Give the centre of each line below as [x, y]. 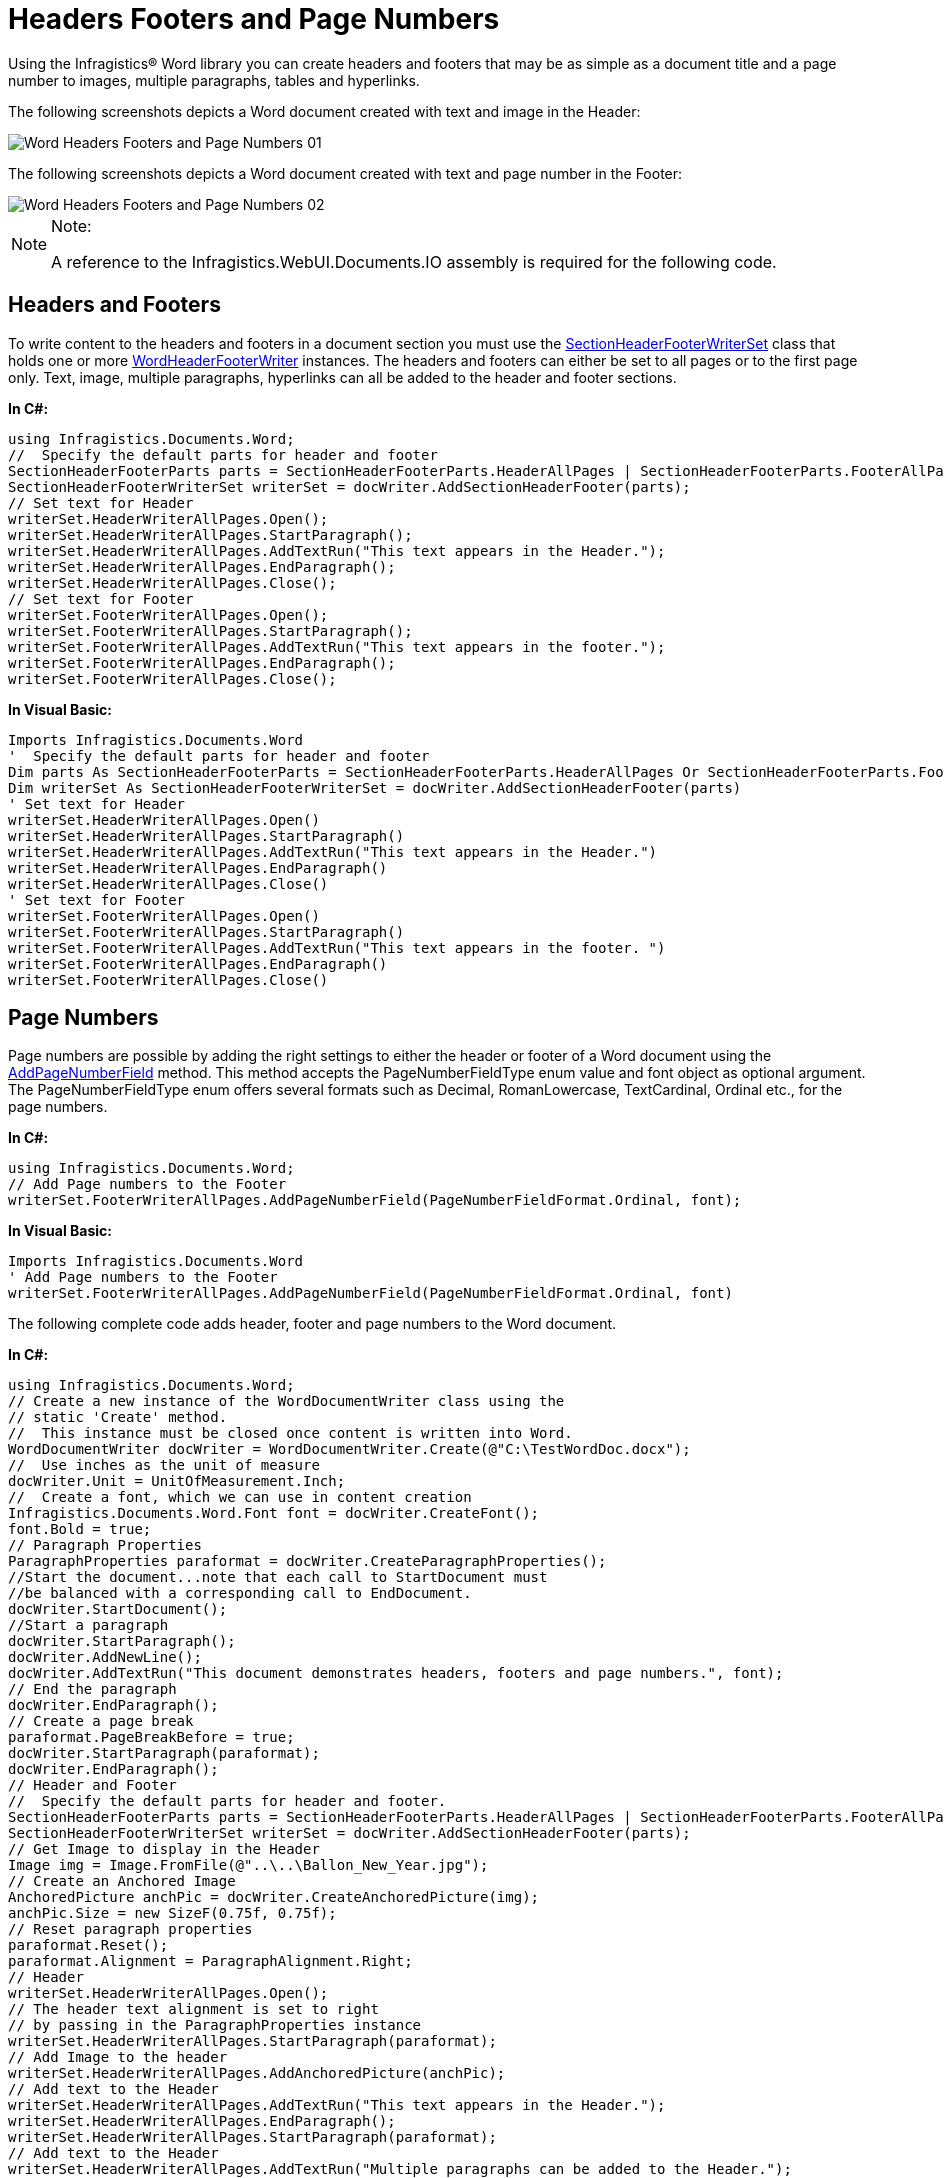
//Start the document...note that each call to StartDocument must [278, 1577]
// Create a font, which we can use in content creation [240, 1497]
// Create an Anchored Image [122, 1881]
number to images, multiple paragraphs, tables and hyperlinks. [214, 80]
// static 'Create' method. [118, 1417]
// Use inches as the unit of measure [164, 1465]
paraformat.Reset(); [88, 1945]
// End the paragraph [92, 1689]
